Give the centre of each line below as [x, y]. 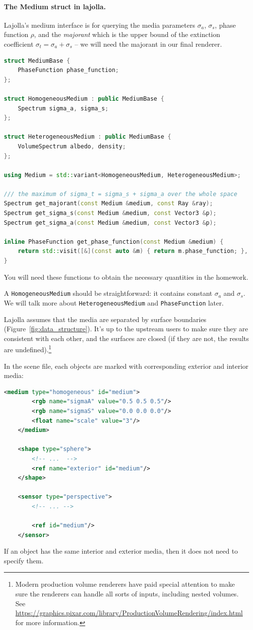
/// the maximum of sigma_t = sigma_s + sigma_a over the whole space [121, 194]
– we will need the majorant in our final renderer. [148, 44]
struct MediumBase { [37, 61]
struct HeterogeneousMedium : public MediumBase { [88, 137]
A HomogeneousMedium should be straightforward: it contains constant [108, 293]
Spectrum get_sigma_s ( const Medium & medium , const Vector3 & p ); [110, 213]
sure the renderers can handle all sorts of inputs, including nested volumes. [127, 594]
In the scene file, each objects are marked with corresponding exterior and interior [126, 366]
